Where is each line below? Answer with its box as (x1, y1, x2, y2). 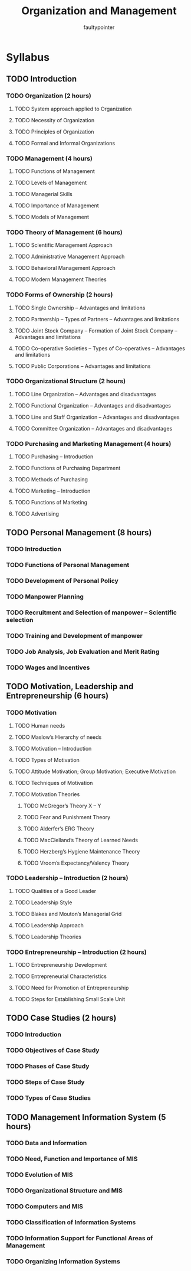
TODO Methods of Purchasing (14, 476, 88, 483)
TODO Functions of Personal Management (6, 561, 130, 569)
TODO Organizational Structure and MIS (6, 1187, 123, 1195)
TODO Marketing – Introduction (14, 487, 91, 494)
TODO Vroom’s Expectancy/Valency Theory (23, 859, 130, 866)
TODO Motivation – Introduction (14, 745, 92, 752)
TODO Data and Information (6, 1139, 87, 1147)
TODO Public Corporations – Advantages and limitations (14, 362, 151, 370)
